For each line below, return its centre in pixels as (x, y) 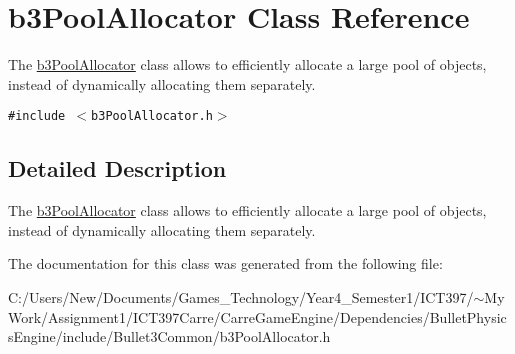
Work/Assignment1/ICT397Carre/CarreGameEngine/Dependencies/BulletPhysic (257, 316)
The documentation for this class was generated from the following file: (225, 263)
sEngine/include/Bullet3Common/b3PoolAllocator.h (169, 336)
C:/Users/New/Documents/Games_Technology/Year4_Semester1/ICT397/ (241, 296)
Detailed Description (117, 168)
